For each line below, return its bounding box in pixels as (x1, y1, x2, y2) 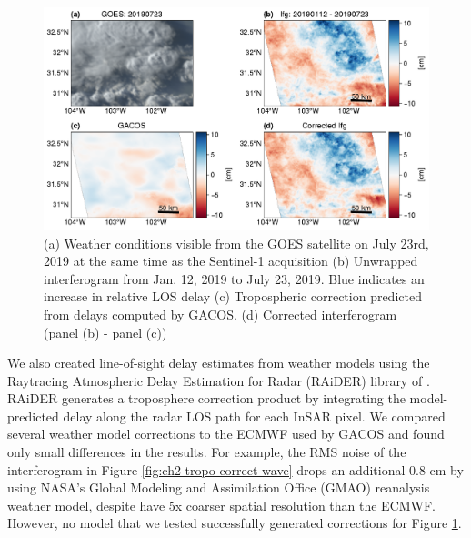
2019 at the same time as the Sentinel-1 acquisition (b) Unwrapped (44, 251, 418, 270)
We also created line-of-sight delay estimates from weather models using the (7, 353, 430, 372)
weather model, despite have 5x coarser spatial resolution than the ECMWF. (7, 495, 436, 514)
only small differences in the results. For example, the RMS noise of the (7, 442, 406, 462)
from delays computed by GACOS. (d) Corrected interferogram (44, 304, 397, 323)
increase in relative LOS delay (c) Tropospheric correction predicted (44, 287, 422, 306)
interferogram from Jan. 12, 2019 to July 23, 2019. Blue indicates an (44, 269, 425, 288)
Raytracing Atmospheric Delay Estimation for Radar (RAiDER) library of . (7, 371, 430, 390)
